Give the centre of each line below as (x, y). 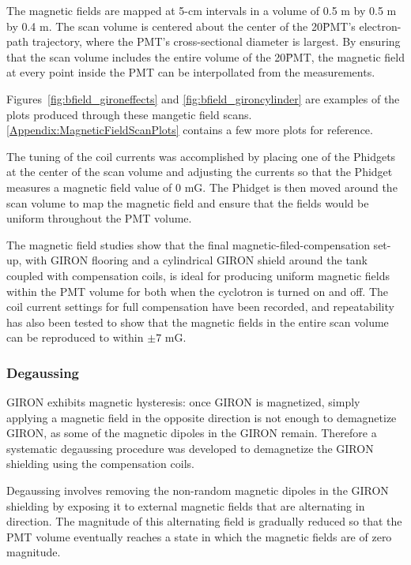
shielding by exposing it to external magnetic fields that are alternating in (186, 505)
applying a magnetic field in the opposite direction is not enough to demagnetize (202, 417)
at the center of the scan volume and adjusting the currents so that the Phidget (200, 172)
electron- (380, 26)
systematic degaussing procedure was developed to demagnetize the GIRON (190, 448)
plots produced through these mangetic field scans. (129, 114)
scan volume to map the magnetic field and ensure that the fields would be (188, 202)
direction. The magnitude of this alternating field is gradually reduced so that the (204, 521)
